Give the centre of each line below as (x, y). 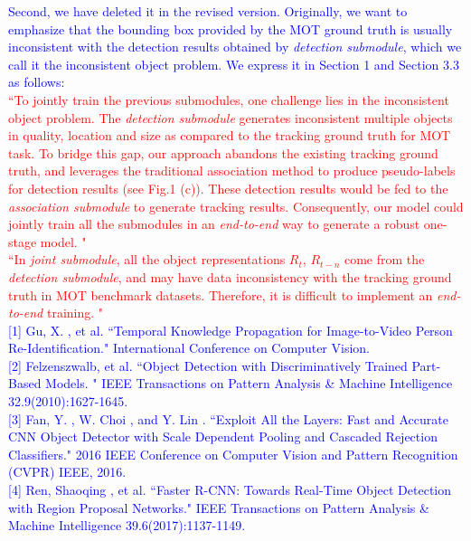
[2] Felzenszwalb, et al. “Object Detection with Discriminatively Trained (208, 365)
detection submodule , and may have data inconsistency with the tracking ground (230, 276)
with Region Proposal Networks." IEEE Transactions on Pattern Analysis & (219, 507)
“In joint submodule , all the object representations (147, 259)
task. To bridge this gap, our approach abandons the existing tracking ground (223, 152)
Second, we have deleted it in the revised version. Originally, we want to (208, 11)
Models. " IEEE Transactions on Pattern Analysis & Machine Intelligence (249, 383)
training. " (75, 313)
